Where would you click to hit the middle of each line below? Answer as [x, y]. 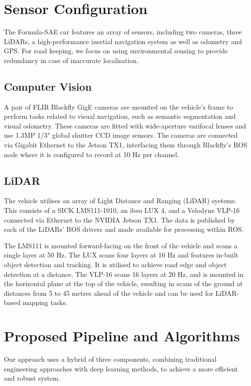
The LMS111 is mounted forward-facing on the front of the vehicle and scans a [121, 245]
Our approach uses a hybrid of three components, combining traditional [110, 359]
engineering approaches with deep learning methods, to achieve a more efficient [121, 368]
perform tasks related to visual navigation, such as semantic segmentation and [120, 116]
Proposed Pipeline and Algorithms [122, 336]
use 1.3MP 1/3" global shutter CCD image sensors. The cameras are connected [121, 135]
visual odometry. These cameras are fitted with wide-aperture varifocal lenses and [125, 125]
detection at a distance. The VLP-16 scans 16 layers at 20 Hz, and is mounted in [124, 274]
